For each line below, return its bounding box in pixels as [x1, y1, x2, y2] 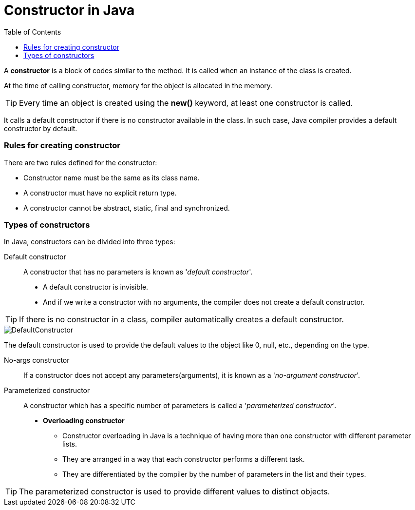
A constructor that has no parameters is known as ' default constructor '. [23, 268, 253, 276]
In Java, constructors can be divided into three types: [4, 237, 175, 246]
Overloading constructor [43, 416, 125, 425]
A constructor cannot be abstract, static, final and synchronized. [23, 203, 230, 212]
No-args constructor [4, 356, 70, 365]
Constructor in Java [4, 2, 135, 19]
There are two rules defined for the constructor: [4, 158, 157, 167]
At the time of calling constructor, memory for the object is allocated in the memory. [4, 81, 273, 90]
